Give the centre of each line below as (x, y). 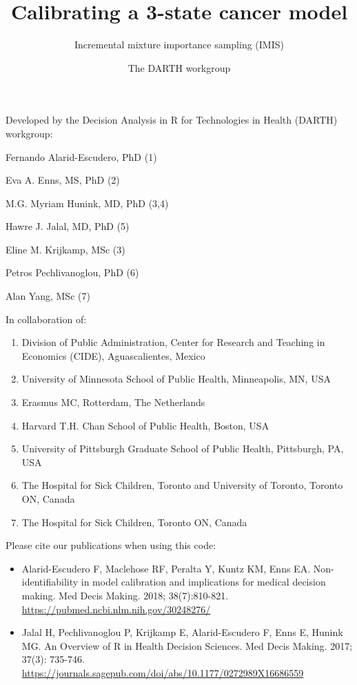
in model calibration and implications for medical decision (203, 582)
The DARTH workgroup (179, 67)
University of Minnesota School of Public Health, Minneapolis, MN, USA (176, 379)
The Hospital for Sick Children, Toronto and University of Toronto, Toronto (182, 485)
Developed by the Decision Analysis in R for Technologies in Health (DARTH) (172, 120)
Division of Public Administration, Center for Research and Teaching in (173, 342)
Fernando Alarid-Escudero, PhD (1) (81, 156)
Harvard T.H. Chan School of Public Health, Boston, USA (145, 425)
